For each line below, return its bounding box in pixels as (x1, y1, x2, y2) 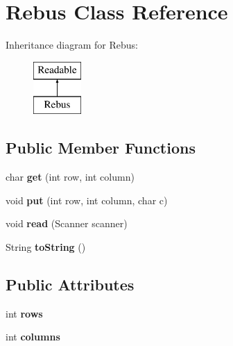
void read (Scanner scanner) (6, 216, 128, 231)
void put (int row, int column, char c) (6, 192, 168, 207)
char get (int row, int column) (6, 170, 135, 184)
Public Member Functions (6, 137, 196, 158)
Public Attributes (6, 273, 135, 295)
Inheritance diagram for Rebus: (6, 38, 138, 52)
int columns (6, 329, 60, 344)
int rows (6, 306, 43, 320)
